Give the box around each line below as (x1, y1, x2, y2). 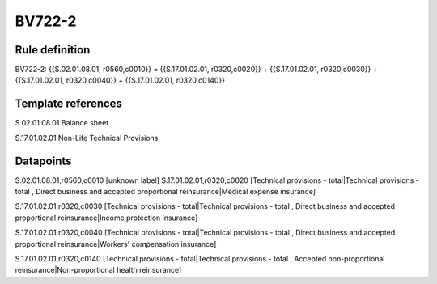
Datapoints (15, 154, 72, 167)
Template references (15, 97, 123, 111)
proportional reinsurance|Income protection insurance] (15, 213, 198, 223)
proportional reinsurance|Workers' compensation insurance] (15, 239, 217, 248)
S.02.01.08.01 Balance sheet (15, 118, 109, 128)
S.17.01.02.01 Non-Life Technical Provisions (15, 133, 159, 142)
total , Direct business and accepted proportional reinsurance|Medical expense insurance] (15, 187, 316, 197)
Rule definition (15, 43, 91, 57)
